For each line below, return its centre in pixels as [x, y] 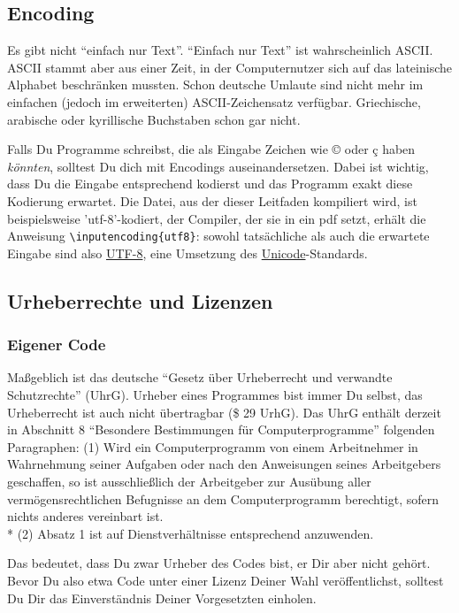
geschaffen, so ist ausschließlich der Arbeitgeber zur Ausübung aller [189, 481]
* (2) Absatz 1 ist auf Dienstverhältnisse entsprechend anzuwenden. [191, 533]
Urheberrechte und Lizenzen [140, 300]
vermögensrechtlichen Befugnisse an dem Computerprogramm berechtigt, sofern [223, 498]
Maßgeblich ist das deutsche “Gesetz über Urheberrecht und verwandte [200, 377]
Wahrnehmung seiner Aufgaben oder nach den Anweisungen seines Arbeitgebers [224, 464]
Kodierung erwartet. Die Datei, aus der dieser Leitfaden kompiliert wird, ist [212, 200]
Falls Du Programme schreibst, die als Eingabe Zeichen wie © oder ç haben [211, 149]
